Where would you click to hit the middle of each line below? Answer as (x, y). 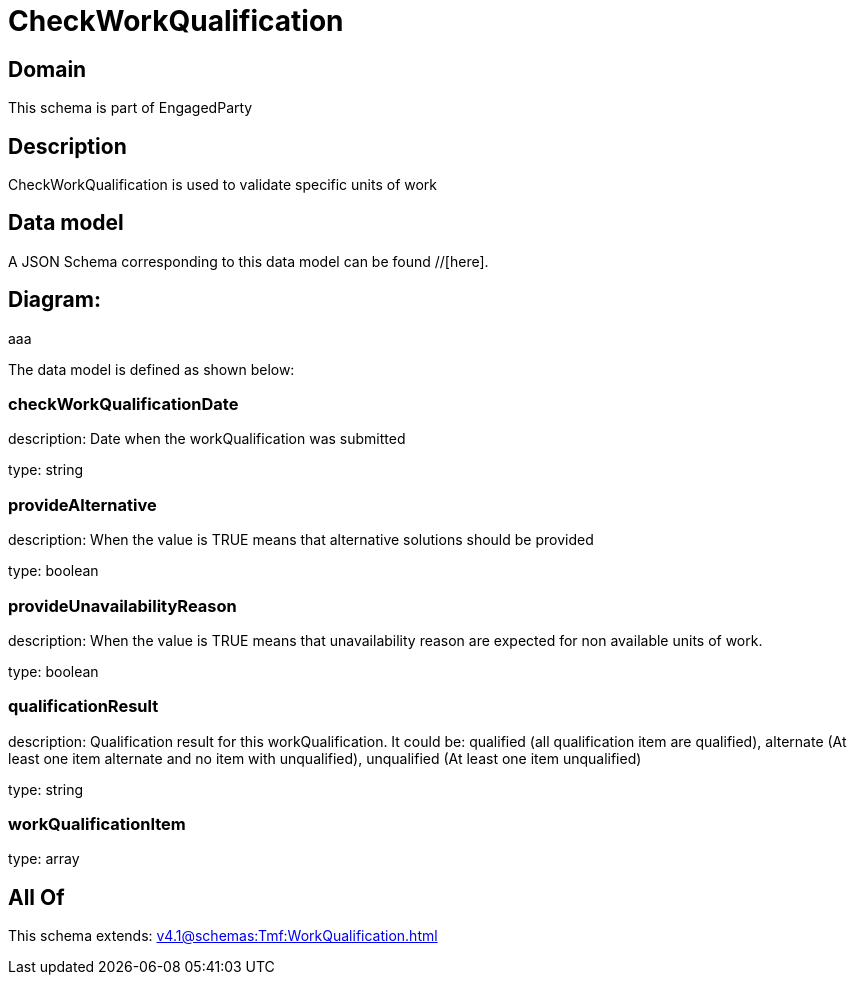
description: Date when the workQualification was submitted (207, 439)
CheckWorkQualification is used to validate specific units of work (223, 185)
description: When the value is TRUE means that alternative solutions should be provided (301, 540)
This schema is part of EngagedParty (130, 108)
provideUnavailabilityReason (122, 605)
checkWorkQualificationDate (123, 404)
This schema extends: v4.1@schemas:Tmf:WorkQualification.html (223, 936)
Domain (47, 69)
